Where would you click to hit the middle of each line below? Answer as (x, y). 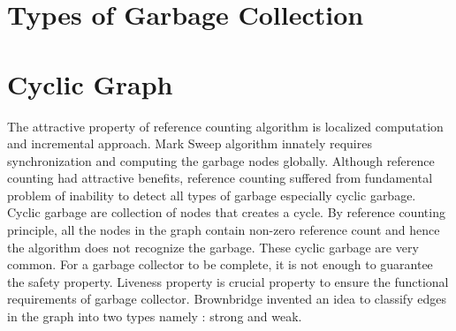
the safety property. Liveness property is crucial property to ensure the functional (228, 281)
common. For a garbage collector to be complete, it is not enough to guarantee (220, 264)
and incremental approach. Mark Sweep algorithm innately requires (190, 143)
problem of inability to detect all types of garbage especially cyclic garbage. (212, 195)
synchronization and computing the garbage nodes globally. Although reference (221, 160)
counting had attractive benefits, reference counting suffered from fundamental (220, 178)
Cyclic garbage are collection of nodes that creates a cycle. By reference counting (226, 212)
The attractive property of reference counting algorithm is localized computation (225, 126)
